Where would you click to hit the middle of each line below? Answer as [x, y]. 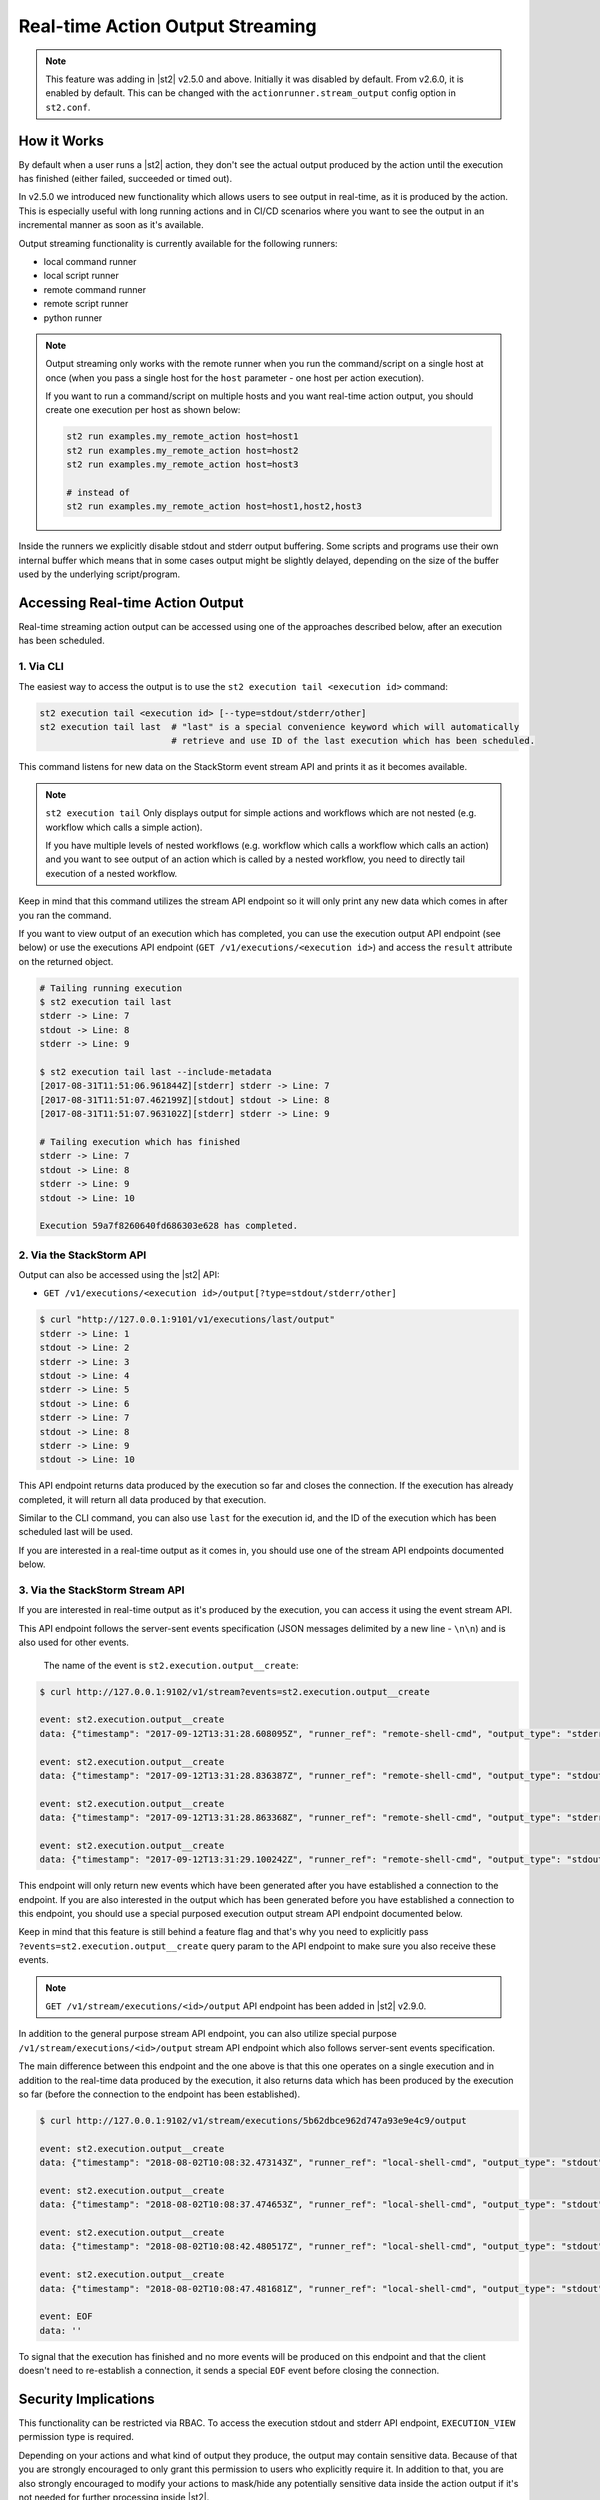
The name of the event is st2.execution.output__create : [171, 1665]
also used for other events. [74, 1642]
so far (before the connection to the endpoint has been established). [159, 2094]
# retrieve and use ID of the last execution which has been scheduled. [353, 741]
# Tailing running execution [111, 988]
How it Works [61, 140]
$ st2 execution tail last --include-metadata [155, 1071]
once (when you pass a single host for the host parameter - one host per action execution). [235, 377]
